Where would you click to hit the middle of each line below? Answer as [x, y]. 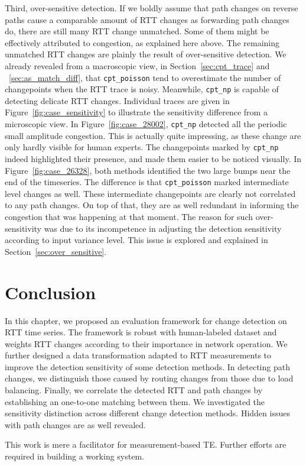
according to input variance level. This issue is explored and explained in [136, 240]
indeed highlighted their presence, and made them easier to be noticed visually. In [153, 158]
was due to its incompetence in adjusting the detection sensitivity [163, 228]
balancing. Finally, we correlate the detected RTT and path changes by [134, 390]
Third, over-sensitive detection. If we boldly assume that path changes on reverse [152, 8]
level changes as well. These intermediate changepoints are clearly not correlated [150, 193]
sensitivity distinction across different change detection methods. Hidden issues [147, 413]
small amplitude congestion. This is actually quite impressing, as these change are [153, 135]
